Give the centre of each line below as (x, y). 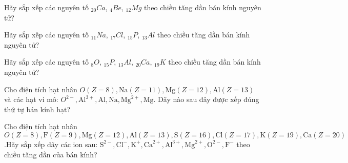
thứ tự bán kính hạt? (37, 109)
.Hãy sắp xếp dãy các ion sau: (51, 144)
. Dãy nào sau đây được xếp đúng (206, 99)
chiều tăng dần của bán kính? (51, 154)
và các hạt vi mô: (31, 99)
